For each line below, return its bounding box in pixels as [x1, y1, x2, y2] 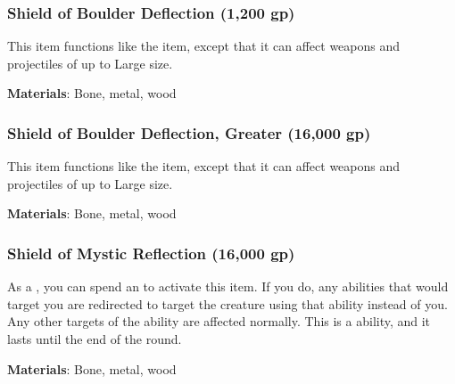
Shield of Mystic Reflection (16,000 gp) [7, 241, 295, 264]
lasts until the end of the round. [7, 330, 182, 347]
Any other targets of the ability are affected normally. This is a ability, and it [7, 312, 431, 331]
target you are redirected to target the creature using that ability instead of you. [7, 294, 448, 313]
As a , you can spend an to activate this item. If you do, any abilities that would [7, 277, 449, 296]
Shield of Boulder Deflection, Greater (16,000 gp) [7, 121, 371, 143]
